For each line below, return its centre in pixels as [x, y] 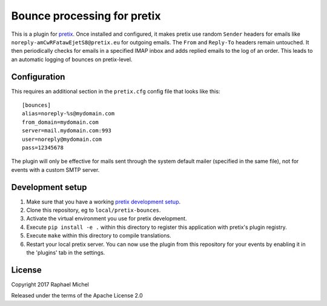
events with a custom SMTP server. [55, 169]
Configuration [38, 77]
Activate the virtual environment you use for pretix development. [107, 219]
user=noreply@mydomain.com [62, 139]
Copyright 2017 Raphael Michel [50, 284]
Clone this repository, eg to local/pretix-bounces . [94, 210]
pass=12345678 [43, 148]
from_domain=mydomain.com [61, 122]
